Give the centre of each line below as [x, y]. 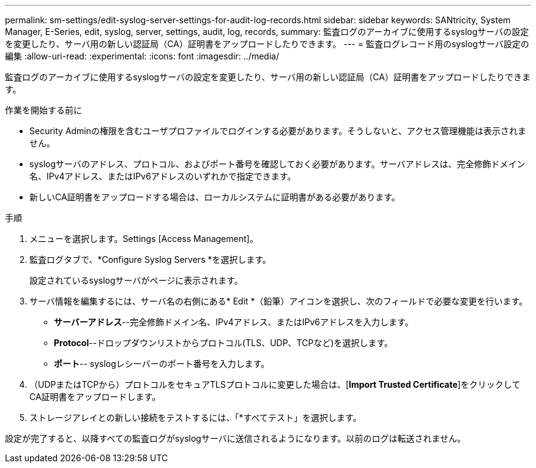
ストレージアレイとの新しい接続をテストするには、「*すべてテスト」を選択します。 [195, 417]
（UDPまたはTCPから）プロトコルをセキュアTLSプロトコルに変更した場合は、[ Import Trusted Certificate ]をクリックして [275, 384]
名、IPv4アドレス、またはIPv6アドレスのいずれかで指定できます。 [163, 176]
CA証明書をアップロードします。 [95, 397]
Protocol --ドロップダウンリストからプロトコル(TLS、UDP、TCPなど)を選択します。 [224, 343]
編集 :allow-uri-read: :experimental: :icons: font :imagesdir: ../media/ [142, 56]
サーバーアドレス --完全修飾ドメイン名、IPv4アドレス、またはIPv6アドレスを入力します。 [234, 322]
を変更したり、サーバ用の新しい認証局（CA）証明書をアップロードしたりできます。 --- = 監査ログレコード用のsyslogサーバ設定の [267, 44]
